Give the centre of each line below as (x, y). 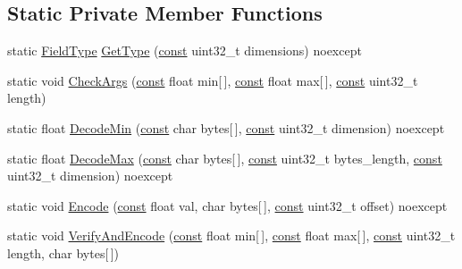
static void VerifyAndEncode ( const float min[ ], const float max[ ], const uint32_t (231, 235)
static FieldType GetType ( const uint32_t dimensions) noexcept (185, 50)
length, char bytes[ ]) (63, 252)
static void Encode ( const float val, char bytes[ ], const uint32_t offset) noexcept (227, 205)
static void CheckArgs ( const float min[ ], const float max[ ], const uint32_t (213, 80)
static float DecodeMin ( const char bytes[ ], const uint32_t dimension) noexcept (226, 127)
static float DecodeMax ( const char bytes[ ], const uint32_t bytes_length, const (225, 158)
